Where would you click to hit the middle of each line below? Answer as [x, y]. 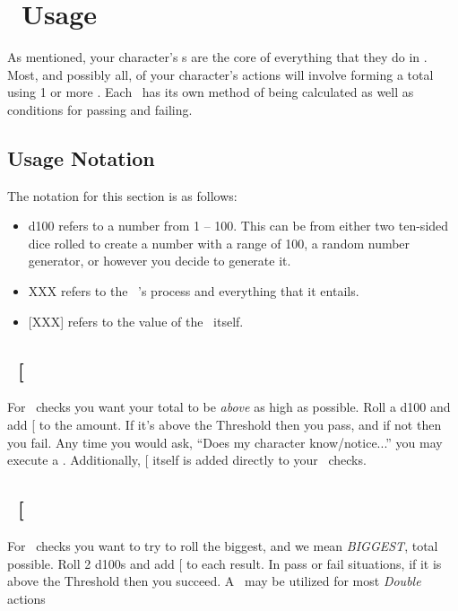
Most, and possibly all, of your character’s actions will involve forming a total [220, 74]
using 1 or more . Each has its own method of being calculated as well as [211, 92]
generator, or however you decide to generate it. [160, 261]
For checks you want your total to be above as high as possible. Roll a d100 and [229, 407]
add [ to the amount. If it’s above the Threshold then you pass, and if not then [225, 425]
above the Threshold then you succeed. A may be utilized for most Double [214, 581]
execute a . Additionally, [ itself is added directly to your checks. [187, 460]
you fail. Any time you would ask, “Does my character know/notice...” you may [225, 442]
